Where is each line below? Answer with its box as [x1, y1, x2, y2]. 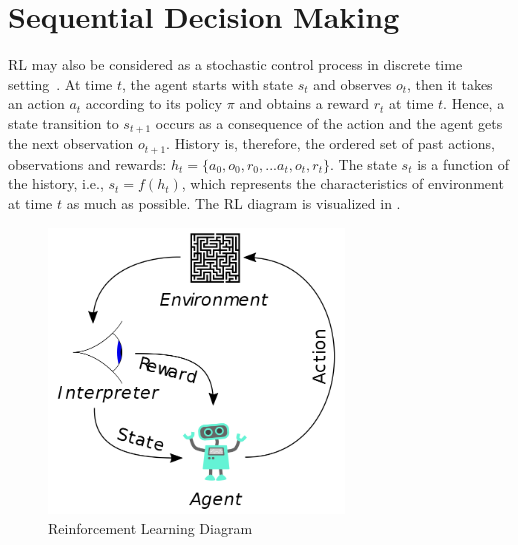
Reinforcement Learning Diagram [48, 517, 253, 538]
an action [8, 93, 65, 114]
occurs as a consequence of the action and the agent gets [155, 112, 503, 133]
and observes [313, 73, 392, 94]
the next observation [8, 133, 134, 154]
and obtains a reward [239, 93, 370, 114]
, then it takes [407, 73, 493, 94]
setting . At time [8, 73, 113, 94]
